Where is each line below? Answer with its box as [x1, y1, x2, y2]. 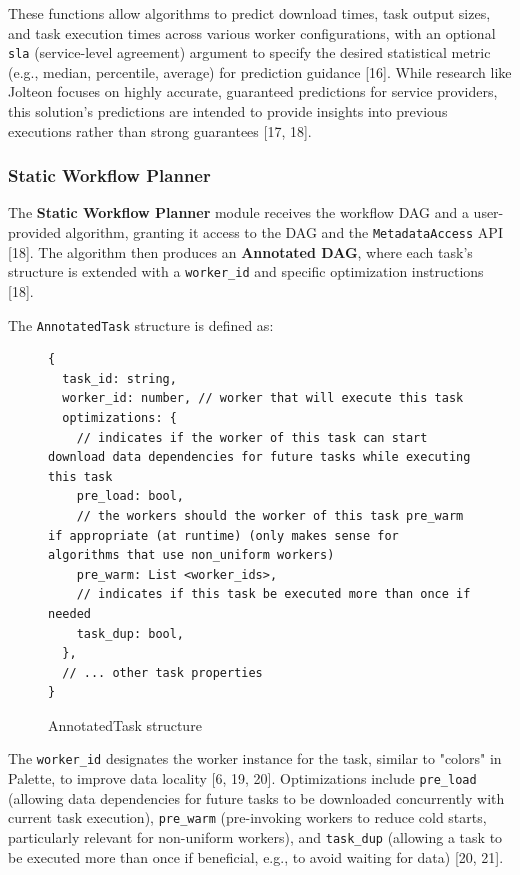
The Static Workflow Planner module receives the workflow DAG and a [8, 202, 469, 223]
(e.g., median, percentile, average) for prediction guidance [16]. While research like [8, 61, 512, 82]
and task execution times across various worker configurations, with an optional [8, 22, 496, 43]
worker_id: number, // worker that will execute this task [62, 391, 464, 406]
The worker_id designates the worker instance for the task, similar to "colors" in [8, 748, 502, 769]
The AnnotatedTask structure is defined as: [8, 314, 274, 335]
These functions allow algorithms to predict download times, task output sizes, [8, 3, 491, 23]
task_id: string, [62, 371, 177, 386]
